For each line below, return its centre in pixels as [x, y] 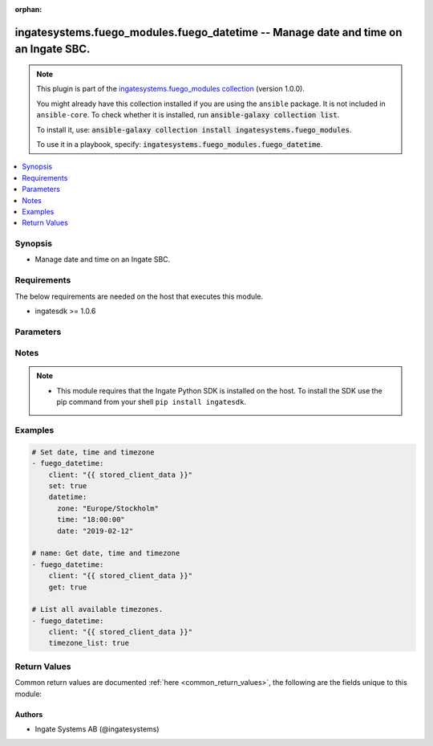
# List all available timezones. [97, 609]
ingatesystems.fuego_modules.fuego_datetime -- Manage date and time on [208, 32]
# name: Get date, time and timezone [106, 553]
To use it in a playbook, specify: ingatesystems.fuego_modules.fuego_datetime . [180, 144]
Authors [29, 714]
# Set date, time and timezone [93, 452]
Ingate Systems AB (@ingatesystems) [97, 729]
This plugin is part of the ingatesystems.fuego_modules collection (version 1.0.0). [170, 89]
